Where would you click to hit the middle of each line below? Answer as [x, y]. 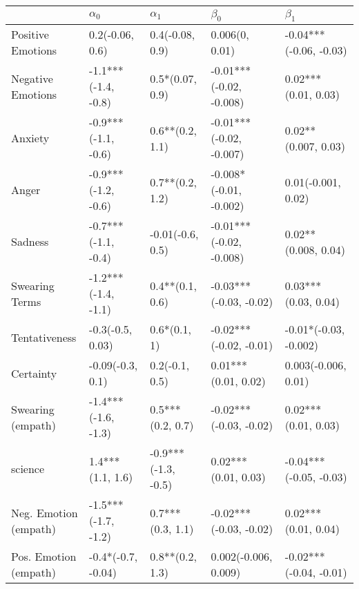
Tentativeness [44, 337]
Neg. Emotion [45, 512]
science [28, 469]
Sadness [30, 242]
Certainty [34, 373]
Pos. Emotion [44, 557]
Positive [30, 35]
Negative [32, 78]
